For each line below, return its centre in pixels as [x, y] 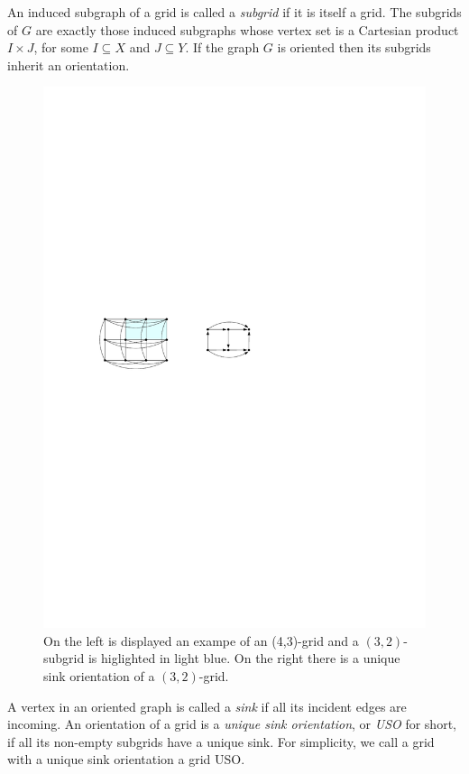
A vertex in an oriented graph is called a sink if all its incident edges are [207, 706]
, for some [61, 47]
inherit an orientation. [69, 64]
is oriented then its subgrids [354, 47]
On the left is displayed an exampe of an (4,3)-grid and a [201, 640]
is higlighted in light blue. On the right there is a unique [244, 658]
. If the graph [222, 47]
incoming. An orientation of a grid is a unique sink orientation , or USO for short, [232, 724]
